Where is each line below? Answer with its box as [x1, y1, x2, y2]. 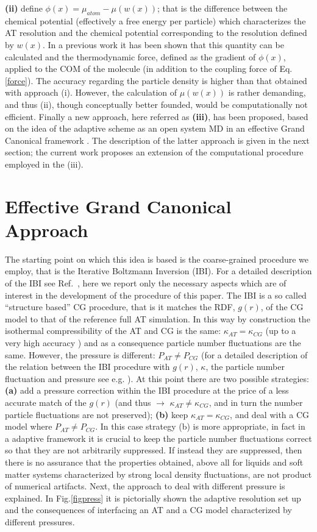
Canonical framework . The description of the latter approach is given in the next [5, 133, 310, 146]
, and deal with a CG [230, 408, 310, 420]
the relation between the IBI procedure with [5, 360, 170, 373]
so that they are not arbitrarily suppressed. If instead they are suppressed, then [5, 444, 302, 456]
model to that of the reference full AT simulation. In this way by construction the [5, 312, 310, 325]
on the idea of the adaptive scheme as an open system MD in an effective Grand [5, 122, 305, 135]
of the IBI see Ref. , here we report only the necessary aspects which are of [5, 277, 287, 289]
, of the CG [260, 300, 304, 313]
